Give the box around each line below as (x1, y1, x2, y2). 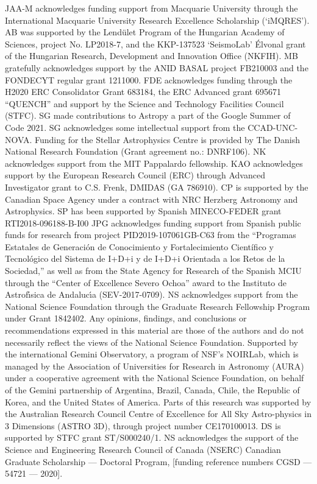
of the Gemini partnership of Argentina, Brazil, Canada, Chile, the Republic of (5, 384, 300, 396)
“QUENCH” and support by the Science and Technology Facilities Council (5, 97, 284, 110)
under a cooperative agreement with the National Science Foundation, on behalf (5, 371, 304, 384)
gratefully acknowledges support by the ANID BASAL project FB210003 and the (5, 61, 308, 74)
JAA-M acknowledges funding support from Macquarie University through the (5, 2, 298, 14)
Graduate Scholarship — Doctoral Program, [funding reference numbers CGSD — (5, 455, 312, 468)
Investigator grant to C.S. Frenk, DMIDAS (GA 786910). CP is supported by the (5, 180, 308, 193)
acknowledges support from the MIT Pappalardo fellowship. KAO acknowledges (5, 156, 303, 169)
